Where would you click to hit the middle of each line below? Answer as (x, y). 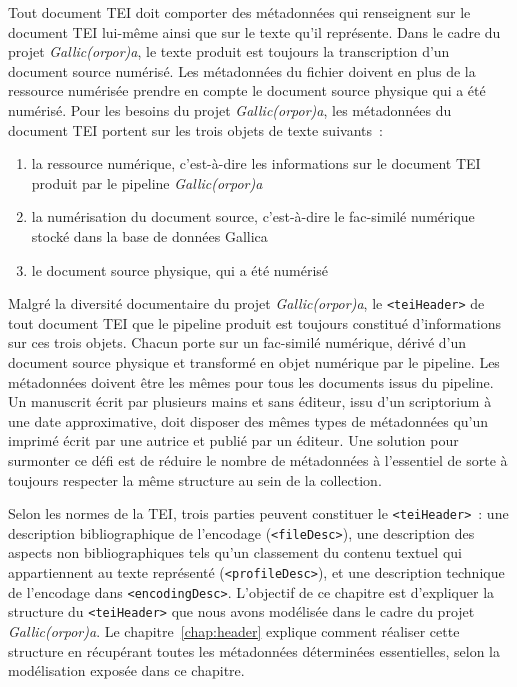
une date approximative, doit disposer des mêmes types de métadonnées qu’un (248, 420)
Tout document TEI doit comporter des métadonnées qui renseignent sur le (239, 12)
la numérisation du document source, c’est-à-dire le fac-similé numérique (253, 216)
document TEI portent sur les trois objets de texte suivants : (195, 129)
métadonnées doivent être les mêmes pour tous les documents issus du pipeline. (251, 381)
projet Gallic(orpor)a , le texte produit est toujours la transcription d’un (229, 51)
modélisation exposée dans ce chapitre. (126, 670)
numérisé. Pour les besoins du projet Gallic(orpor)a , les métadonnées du (230, 109)
